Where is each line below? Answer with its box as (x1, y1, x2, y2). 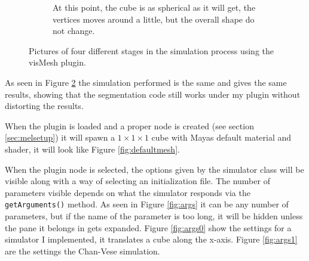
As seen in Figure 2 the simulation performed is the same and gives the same (5, 76, 287, 88)
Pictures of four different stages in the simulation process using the (29, 44, 274, 57)
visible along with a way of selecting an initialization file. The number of (5, 175, 270, 187)
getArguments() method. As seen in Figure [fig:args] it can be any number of (5, 198, 289, 210)
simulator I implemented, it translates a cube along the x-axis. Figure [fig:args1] (5, 233, 298, 246)
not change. (53, 24, 95, 37)
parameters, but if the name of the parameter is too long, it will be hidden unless (5, 209, 303, 222)
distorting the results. (5, 100, 84, 112)
